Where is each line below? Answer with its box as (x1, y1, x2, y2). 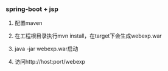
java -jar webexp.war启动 (14, 45, 79, 53)
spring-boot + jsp (5, 5, 58, 13)
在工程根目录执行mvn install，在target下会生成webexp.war (14, 32, 162, 39)
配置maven (14, 19, 43, 27)
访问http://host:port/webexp (14, 58, 86, 66)
